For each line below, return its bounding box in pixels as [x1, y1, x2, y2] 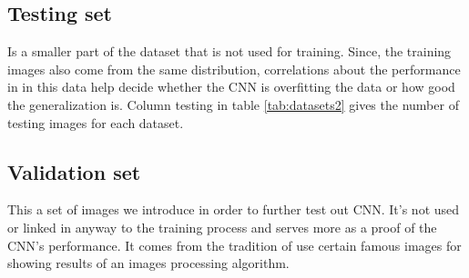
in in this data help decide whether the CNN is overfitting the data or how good [7, 77, 455, 96]
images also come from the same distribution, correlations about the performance [7, 59, 461, 78]
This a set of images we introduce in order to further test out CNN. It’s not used [7, 200, 460, 219]
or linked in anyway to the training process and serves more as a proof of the [7, 217, 437, 236]
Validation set [7, 157, 141, 185]
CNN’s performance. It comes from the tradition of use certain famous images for [7, 235, 462, 254]
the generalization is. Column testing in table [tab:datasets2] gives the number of [7, 94, 459, 114]
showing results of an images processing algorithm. [7, 253, 290, 273]
